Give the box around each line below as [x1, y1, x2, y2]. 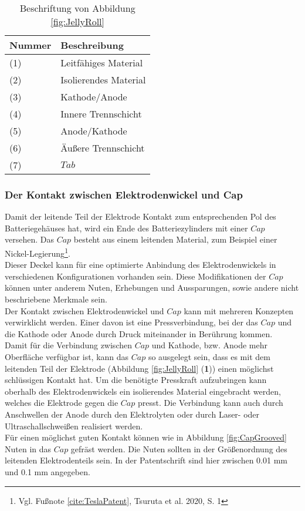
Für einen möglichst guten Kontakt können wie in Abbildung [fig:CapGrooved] [5, 431, 287, 443]
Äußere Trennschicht [60, 141, 145, 154]
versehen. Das [5, 233, 54, 246]
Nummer [9, 38, 52, 52]
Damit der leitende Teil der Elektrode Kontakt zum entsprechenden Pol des [5, 210, 276, 223]
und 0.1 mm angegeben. [5, 465, 90, 478]
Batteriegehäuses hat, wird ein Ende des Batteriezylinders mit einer [5, 221, 248, 234]
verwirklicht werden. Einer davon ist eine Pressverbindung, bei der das [5, 316, 258, 328]
